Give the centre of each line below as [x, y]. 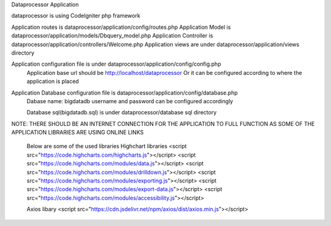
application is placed [53, 81]
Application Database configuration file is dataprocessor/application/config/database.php [125, 93]
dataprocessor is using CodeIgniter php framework [76, 16]
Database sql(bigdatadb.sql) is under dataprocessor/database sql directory [122, 112]
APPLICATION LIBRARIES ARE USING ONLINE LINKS [78, 133]
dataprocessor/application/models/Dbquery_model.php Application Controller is [112, 36]
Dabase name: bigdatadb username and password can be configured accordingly [130, 101]
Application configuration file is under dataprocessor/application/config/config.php [116, 64]
